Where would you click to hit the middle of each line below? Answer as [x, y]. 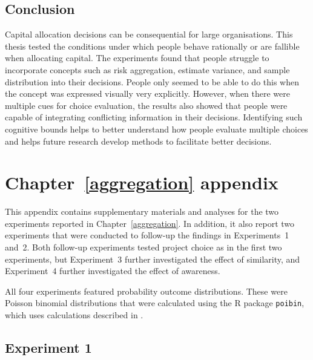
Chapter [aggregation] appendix [142, 182]
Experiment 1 [48, 348]
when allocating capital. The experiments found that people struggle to [137, 58]
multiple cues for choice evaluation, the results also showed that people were [146, 105]
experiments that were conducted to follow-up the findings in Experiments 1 [147, 235]
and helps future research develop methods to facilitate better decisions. [138, 141]
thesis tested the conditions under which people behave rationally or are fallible [152, 46]
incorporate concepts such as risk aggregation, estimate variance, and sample [147, 69]
